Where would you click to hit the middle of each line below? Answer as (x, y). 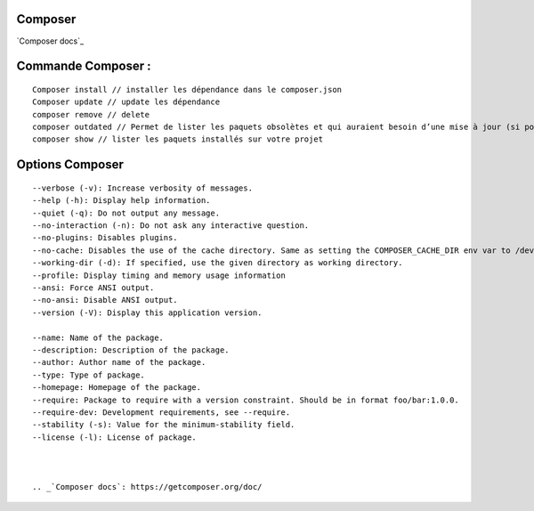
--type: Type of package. (89, 375)
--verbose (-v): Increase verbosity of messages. (143, 188)
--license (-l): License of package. (115, 437)
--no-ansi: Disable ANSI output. (105, 300)
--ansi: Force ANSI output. (93, 288)
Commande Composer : (84, 66)
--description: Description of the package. (131, 350)
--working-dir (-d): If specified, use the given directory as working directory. (218, 263)
